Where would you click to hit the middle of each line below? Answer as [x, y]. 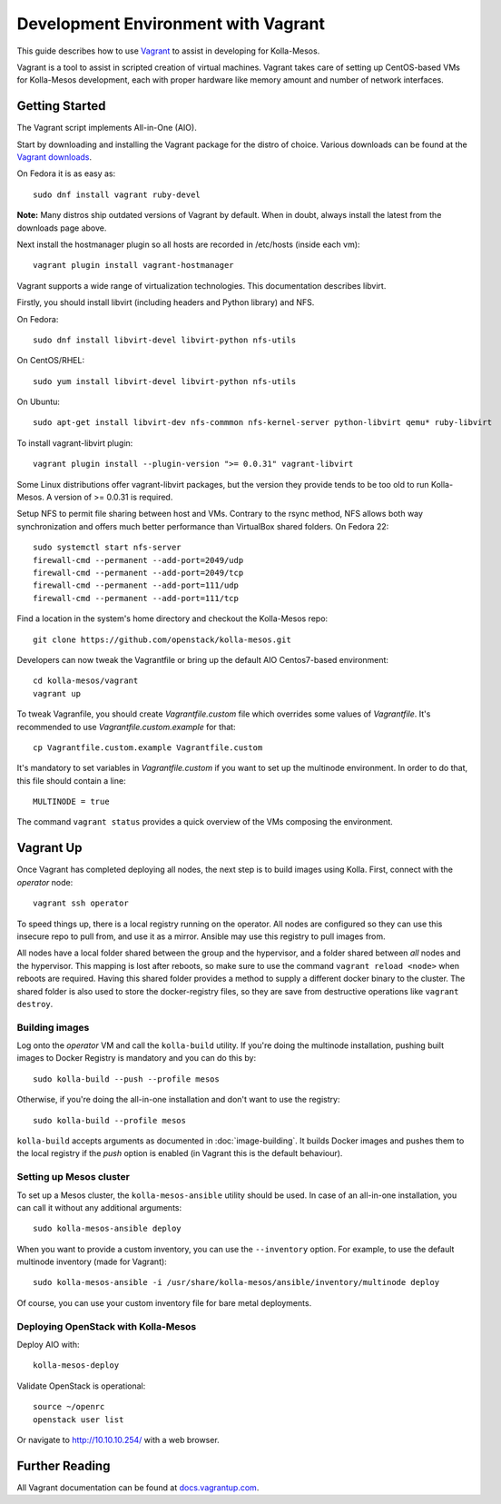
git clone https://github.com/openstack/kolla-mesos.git [162, 639]
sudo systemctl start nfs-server [107, 548]
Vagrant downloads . [54, 157]
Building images [53, 1027]
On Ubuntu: [39, 402]
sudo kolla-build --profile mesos [109, 1120]
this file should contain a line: [71, 780]
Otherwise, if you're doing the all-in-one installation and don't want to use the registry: [178, 1100]
